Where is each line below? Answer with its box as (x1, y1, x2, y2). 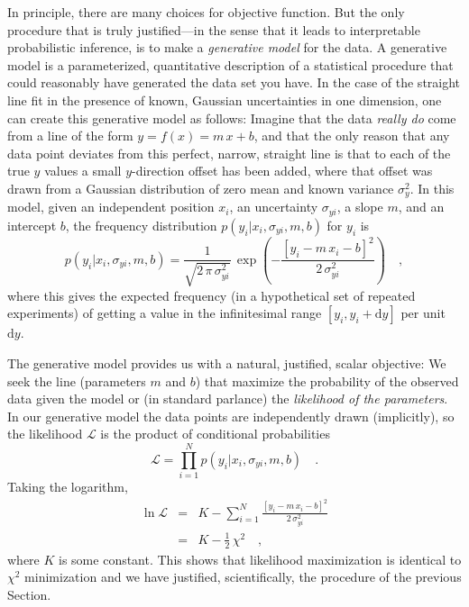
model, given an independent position (7, 197, 215, 216)
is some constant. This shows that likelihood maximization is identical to (59, 549, 462, 568)
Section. (7, 585, 51, 604)
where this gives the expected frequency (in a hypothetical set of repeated (7, 285, 416, 304)
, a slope (336, 197, 383, 216)
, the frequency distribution (65, 215, 217, 234)
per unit (400, 303, 446, 322)
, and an (398, 197, 445, 216)
